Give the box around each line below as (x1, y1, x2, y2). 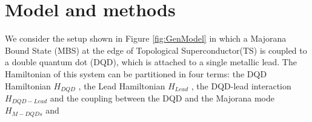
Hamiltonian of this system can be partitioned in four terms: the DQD (5, 67, 267, 80)
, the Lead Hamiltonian (78, 79, 165, 92)
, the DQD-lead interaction (191, 79, 291, 92)
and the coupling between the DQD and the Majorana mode (50, 91, 274, 104)
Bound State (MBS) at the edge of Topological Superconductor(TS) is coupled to (5, 43, 307, 56)
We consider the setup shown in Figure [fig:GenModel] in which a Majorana (5, 32, 287, 45)
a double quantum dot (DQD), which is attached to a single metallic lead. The (5, 56, 297, 68)
